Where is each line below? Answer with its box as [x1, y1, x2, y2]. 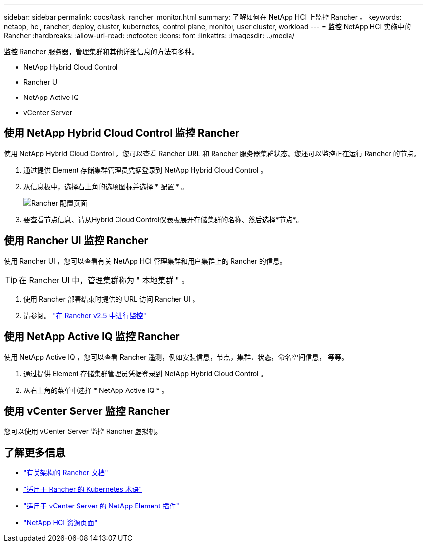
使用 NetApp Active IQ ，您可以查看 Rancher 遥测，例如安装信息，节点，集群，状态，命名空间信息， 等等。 [4, 352, 349, 361]
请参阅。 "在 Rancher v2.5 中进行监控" [23, 311, 147, 320]
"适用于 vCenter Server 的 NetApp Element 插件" [23, 502, 180, 510]
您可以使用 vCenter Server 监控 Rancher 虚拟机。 [4, 427, 162, 436]
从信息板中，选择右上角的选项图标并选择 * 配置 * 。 [23, 182, 188, 191]
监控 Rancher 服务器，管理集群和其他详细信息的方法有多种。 [4, 47, 198, 56]
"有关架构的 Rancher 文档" [23, 468, 108, 477]
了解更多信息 [4, 446, 65, 459]
